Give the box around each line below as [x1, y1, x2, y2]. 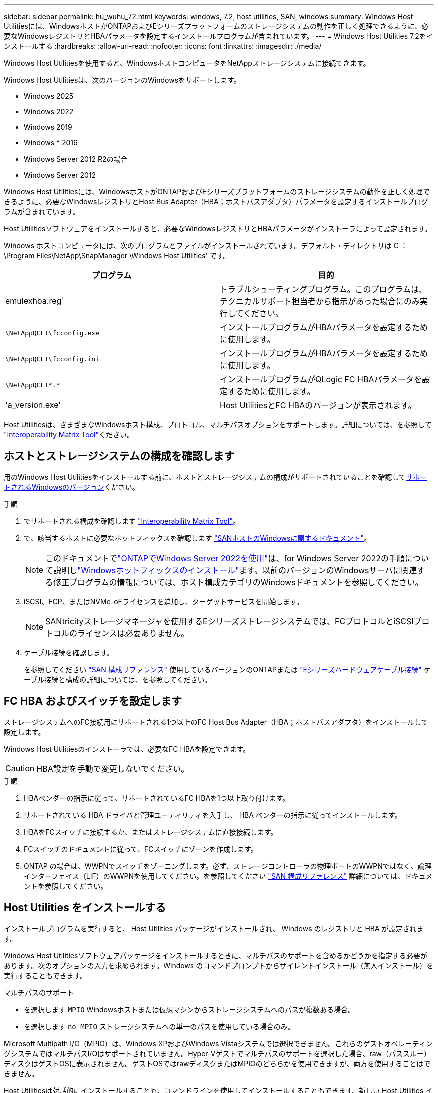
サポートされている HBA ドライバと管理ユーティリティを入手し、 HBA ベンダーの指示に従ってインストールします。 [24, 810, 402, 819]
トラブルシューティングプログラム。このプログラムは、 [220, 284, 427, 294]
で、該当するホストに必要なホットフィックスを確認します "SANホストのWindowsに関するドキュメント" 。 [24, 533, 371, 542]
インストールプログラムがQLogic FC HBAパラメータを [220, 374, 422, 384]
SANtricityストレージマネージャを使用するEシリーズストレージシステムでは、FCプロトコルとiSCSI [45, 616, 414, 626]
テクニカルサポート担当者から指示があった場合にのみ [220, 296, 420, 306]
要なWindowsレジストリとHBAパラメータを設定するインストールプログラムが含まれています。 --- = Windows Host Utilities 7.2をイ [4, 32, 433, 40]
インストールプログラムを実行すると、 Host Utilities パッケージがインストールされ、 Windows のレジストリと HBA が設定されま [4, 924, 424, 933]
